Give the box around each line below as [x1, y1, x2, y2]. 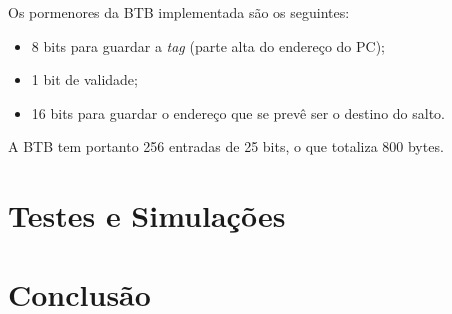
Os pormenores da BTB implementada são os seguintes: [8, 2, 350, 22]
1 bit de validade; [31, 69, 138, 90]
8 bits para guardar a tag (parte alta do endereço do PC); [31, 35, 385, 56]
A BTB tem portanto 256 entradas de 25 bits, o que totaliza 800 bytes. [8, 136, 444, 157]
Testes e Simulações [8, 195, 286, 236]
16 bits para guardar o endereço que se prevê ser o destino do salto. [31, 102, 445, 123]
